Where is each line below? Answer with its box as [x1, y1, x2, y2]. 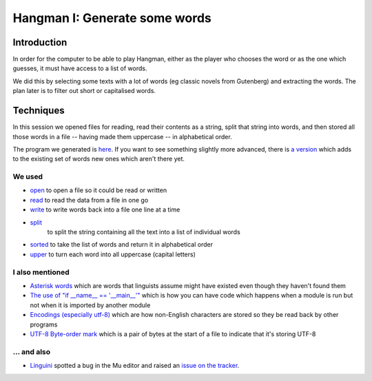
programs [30, 320, 58, 329]
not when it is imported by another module [30, 300, 151, 309]
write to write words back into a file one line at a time [30, 205, 180, 214]
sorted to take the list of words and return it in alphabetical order [30, 240, 214, 249]
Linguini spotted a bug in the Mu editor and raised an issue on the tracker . [30, 362, 240, 370]
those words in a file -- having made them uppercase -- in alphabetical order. [12, 132, 232, 141]
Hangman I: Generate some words [12, 10, 211, 25]
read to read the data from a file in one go [30, 196, 149, 204]
